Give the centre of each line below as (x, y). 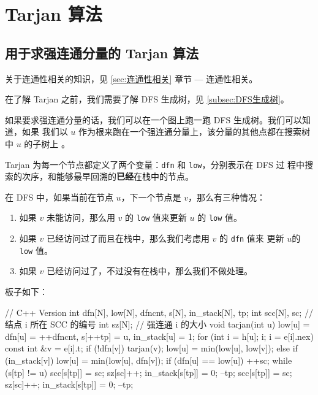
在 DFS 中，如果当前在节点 (59, 197)
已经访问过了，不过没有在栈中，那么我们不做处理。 (149, 271)
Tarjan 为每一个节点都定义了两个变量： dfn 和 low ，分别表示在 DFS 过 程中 (155, 164)
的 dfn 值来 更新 (252, 238)
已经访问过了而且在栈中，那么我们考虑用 (128, 238)
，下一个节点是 (151, 197)
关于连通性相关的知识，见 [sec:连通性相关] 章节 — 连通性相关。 (131, 78)
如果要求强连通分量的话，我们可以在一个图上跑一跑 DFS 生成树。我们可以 (153, 119)
